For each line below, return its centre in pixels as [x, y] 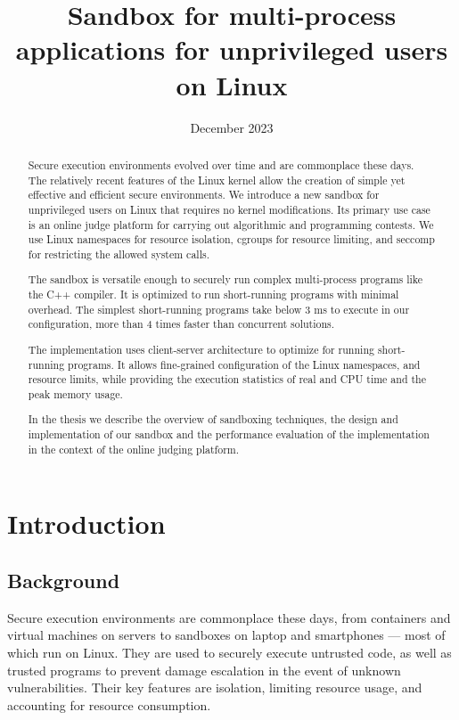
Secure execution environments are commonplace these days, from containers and [229, 617]
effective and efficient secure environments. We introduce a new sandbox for [204, 195]
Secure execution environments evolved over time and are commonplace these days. [221, 164]
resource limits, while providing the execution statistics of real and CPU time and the [227, 379]
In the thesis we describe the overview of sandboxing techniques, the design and [213, 419]
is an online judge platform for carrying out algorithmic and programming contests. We [231, 224]
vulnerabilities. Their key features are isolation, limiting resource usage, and [215, 687]
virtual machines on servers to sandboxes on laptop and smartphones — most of [226, 635]
